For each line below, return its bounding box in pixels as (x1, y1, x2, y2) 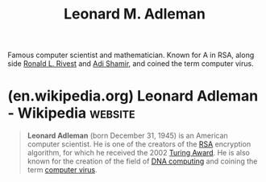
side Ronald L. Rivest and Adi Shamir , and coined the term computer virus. (7, 59, 255, 68)
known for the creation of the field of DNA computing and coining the (27, 156, 258, 166)
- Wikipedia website (7, 104, 135, 122)
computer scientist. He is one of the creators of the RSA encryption (27, 139, 251, 149)
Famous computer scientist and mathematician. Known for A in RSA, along (7, 50, 255, 60)
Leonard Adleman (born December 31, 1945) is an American (27, 130, 229, 141)
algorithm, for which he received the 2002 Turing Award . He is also (27, 148, 251, 158)
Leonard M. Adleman (63, 5, 206, 23)
